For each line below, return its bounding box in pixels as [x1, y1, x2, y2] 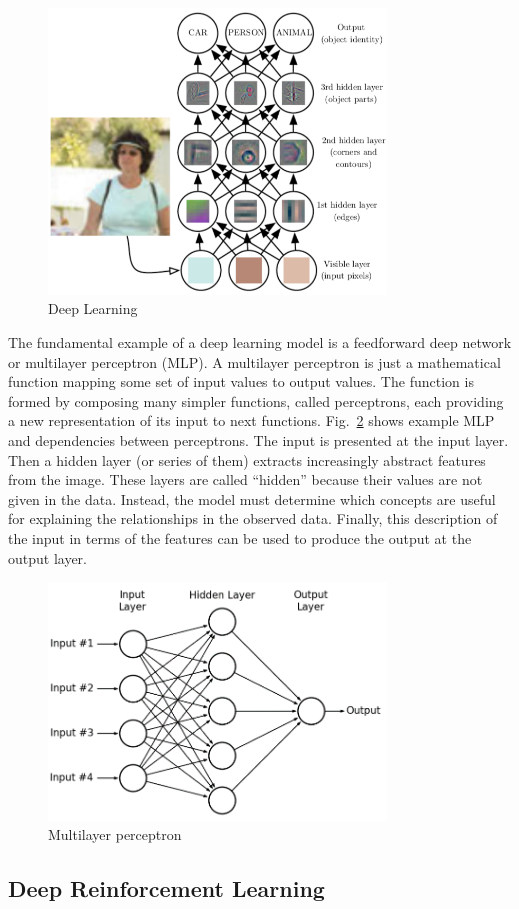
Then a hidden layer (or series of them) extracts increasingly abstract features [8, 449, 486, 470]
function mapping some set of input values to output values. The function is [8, 371, 474, 392]
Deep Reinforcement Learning [8, 873, 325, 904]
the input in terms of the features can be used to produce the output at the [8, 528, 472, 548]
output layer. [8, 547, 88, 568]
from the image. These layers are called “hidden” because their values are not [8, 469, 483, 490]
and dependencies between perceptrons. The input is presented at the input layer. [8, 430, 509, 451]
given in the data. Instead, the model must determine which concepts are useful [8, 488, 496, 509]
